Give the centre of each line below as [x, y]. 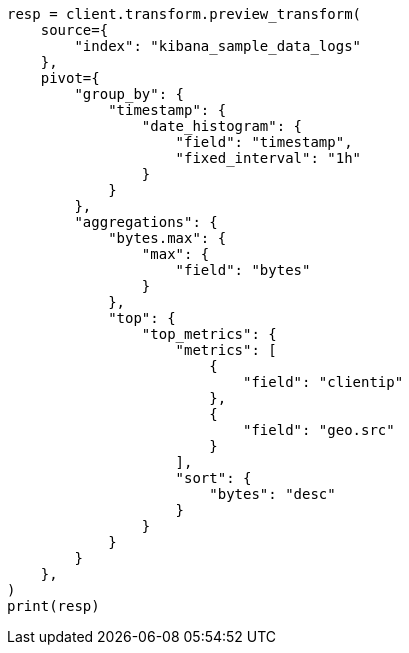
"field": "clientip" [323, 382]
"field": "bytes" [243, 270]
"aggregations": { [146, 222]
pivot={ [70, 78]
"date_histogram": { [222, 126]
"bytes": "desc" [272, 494]
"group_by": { [129, 94]
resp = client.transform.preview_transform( [184, 14]
